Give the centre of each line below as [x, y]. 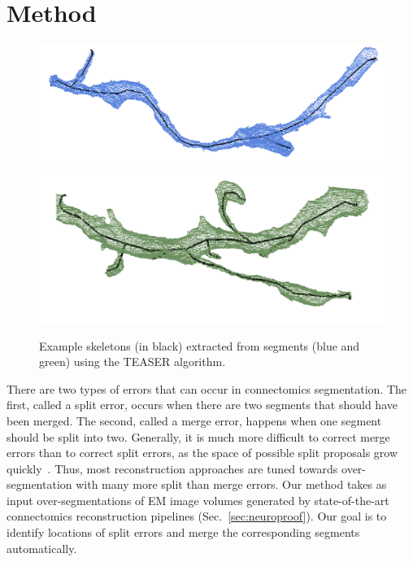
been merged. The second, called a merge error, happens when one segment [194, 420]
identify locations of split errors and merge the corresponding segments [183, 532]
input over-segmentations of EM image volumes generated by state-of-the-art [198, 500]
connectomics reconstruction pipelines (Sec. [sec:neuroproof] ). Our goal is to [197, 516]
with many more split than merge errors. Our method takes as [231, 484]
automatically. [42, 548]
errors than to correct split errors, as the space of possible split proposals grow [202, 453]
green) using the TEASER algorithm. [133, 362]
